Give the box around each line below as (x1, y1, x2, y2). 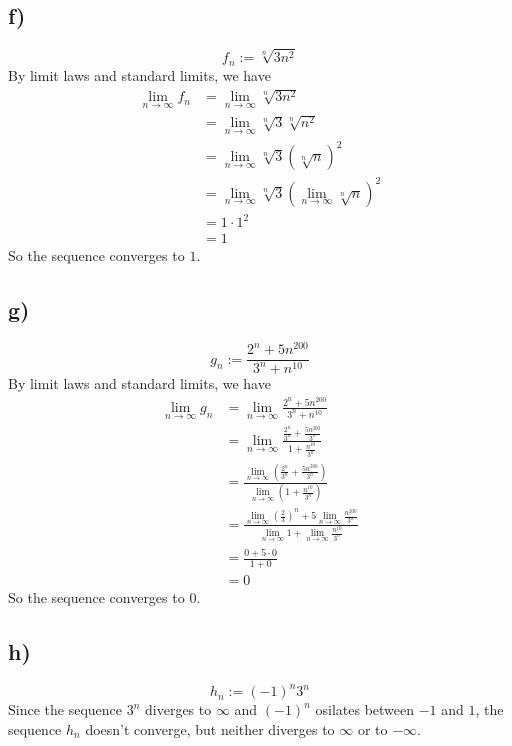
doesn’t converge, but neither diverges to (85, 718, 335, 739)
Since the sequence (8, 699, 123, 720)
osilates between (315, 699, 415, 720)
